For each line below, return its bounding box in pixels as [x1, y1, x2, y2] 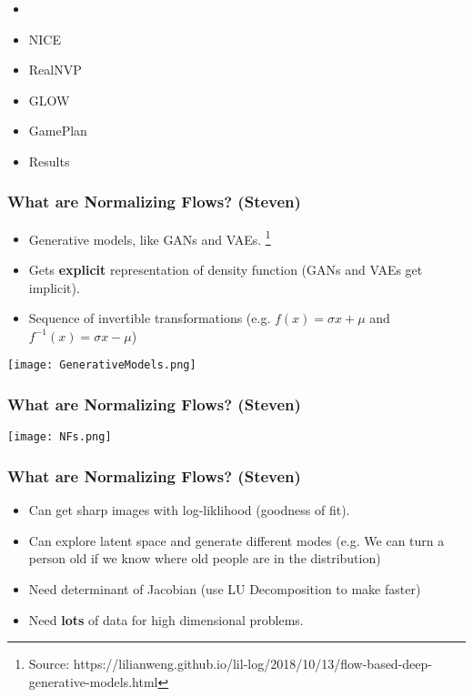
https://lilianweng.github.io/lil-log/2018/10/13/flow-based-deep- [73, 654, 432, 673]
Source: [28, 654, 70, 673]
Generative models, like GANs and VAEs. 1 [28, 227, 271, 248]
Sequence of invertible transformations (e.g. [28, 308, 271, 328]
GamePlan [28, 121, 87, 140]
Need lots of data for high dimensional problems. [28, 610, 304, 629]
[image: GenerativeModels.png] [7, 359, 196, 372]
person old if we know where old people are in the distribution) [28, 549, 381, 568]
